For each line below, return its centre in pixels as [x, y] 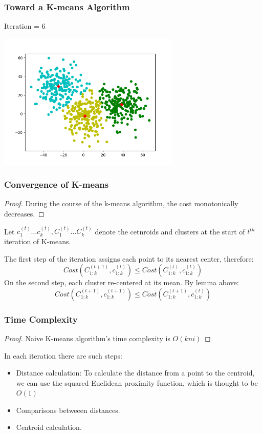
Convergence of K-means [57, 184]
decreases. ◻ [24, 213]
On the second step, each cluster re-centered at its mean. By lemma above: [122, 282]
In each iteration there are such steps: [63, 355]
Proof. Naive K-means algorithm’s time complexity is [87, 338]
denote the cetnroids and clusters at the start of [170, 231]
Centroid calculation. [49, 427]
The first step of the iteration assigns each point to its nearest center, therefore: [129, 258]
